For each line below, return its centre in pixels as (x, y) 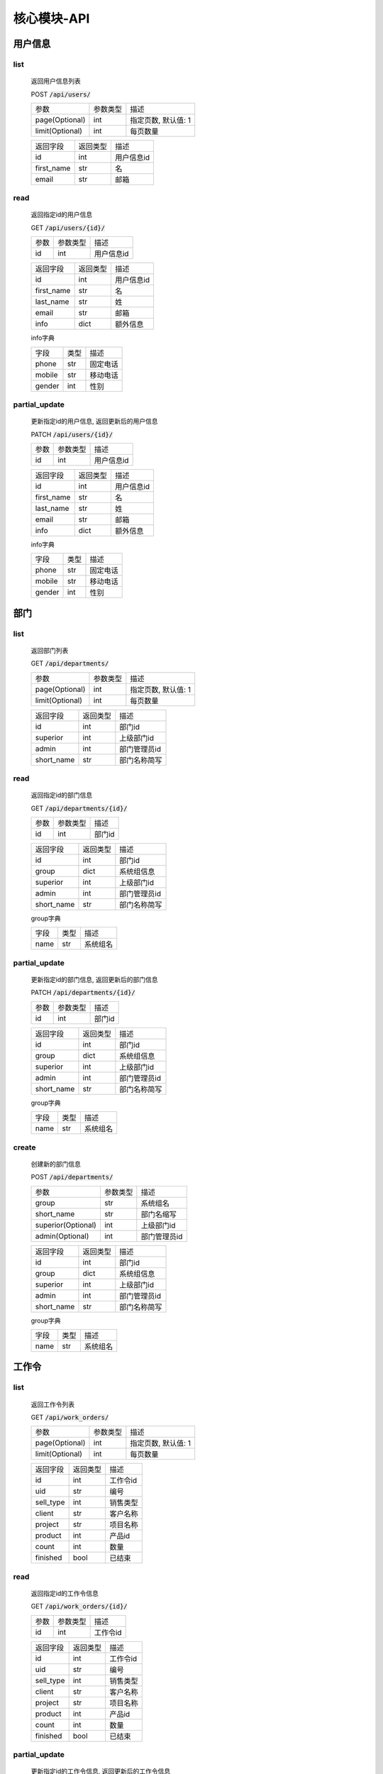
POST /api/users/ (61, 94)
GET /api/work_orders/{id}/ (79, 1607)
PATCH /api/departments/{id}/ (83, 993)
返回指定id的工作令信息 (65, 1593)
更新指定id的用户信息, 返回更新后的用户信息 (94, 422)
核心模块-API (51, 18)
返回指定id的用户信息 (61, 215)
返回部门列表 (50, 650)
